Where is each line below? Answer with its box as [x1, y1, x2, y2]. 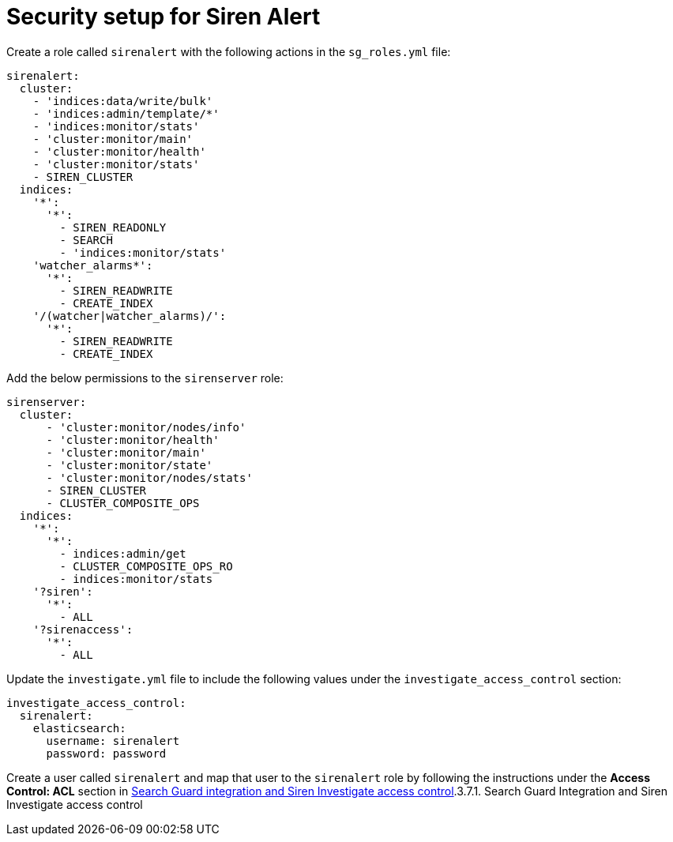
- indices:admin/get [59, 547, 186, 560]
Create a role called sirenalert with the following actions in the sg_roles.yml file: [6, 44, 451, 58]
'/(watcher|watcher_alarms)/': [32, 309, 227, 322]
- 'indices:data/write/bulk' [32, 94, 213, 107]
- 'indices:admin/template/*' [32, 107, 220, 120]
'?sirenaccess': [32, 622, 133, 636]
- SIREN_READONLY [59, 220, 167, 234]
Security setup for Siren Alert [6, 3, 321, 30]
